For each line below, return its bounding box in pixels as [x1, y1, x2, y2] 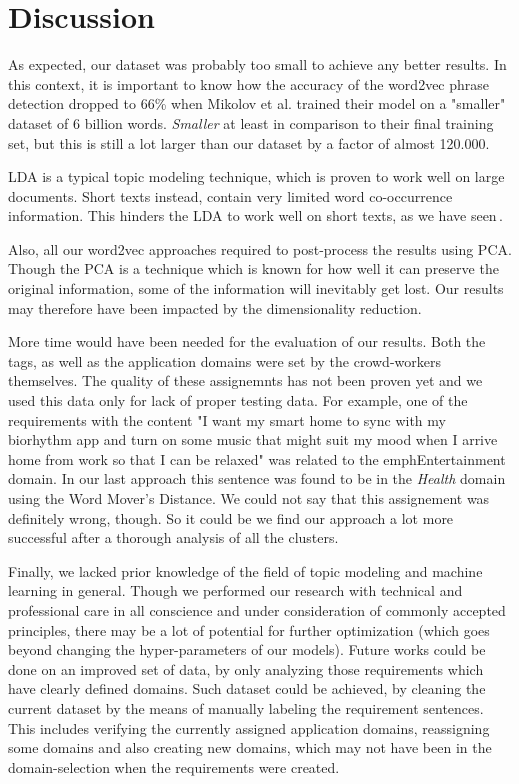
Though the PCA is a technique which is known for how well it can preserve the [8, 258, 499, 279]
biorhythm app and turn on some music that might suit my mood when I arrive [8, 429, 498, 450]
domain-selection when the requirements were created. [8, 756, 340, 777]
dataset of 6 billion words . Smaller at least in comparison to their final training [8, 112, 494, 133]
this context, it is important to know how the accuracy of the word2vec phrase [8, 73, 490, 94]
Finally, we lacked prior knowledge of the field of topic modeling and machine [8, 560, 483, 581]
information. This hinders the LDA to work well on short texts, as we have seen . [8, 205, 503, 226]
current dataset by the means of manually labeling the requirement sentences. [8, 697, 484, 718]
